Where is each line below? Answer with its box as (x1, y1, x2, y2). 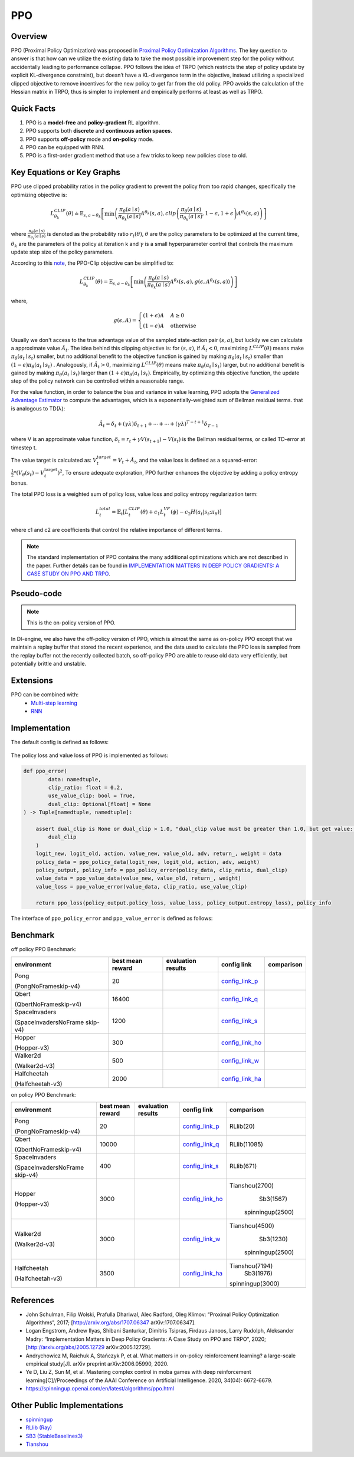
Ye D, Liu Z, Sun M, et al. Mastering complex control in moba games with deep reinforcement (25, 1369, 251, 1376)
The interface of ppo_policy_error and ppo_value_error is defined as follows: (11, 915, 213, 922)
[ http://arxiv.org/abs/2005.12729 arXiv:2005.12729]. (25, 1344, 152, 1351)
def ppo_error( (23, 768, 67, 775)
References (11, 1295, 54, 1305)
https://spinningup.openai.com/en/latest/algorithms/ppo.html (25, 1385, 174, 1392)
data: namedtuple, (48, 776, 101, 782)
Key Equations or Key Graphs (11, 167, 121, 177)
